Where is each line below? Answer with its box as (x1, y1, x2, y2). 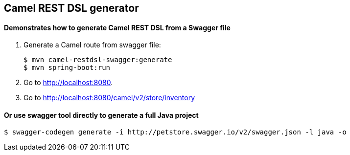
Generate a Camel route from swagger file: (23, 41, 161, 49)
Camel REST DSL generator (4, 2, 139, 14)
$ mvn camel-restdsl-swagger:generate (23, 56, 172, 64)
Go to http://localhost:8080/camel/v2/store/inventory (23, 93, 195, 102)
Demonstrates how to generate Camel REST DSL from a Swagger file (4, 23, 231, 32)
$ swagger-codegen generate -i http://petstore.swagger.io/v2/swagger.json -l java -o (4, 128, 347, 136)
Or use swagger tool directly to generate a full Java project (4, 111, 199, 119)
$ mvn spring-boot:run (23, 64, 111, 72)
